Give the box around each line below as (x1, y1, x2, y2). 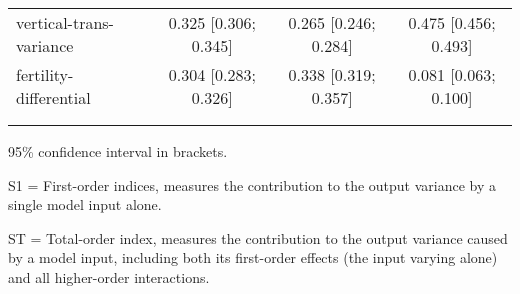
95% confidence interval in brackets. (8, 141, 228, 161)
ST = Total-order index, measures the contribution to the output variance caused (8, 227, 508, 248)
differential (16, 86, 91, 109)
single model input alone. (8, 194, 162, 215)
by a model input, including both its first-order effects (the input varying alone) (8, 247, 498, 268)
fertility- (16, 63, 74, 86)
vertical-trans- (16, 11, 114, 34)
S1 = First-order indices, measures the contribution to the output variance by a (8, 174, 497, 195)
